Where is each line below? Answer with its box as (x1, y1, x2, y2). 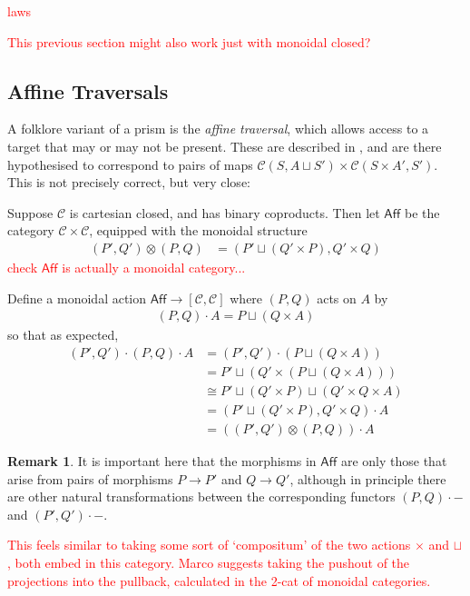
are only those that (340, 451, 447, 470)
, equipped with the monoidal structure (89, 221, 308, 240)
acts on (317, 288, 357, 307)
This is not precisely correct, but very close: (7, 173, 250, 192)
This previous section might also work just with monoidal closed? (7, 32, 371, 51)
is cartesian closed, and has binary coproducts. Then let (69, 203, 380, 222)
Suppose (7, 203, 54, 222)
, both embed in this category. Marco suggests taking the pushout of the (7, 552, 410, 571)
